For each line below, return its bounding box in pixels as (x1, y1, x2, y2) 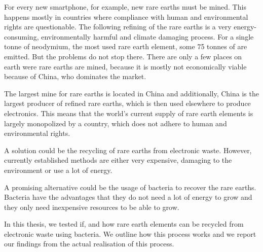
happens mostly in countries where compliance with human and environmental (4, 11, 248, 22)
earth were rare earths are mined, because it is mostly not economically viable (4, 61, 247, 71)
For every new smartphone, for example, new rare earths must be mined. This (4, 2, 246, 12)
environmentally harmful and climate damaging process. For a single (41, 31, 254, 42)
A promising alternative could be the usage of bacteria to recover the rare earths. (4, 182, 256, 192)
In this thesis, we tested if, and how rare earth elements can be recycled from (4, 219, 244, 229)
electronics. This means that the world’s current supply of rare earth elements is (4, 107, 253, 118)
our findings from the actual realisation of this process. (4, 238, 174, 249)
